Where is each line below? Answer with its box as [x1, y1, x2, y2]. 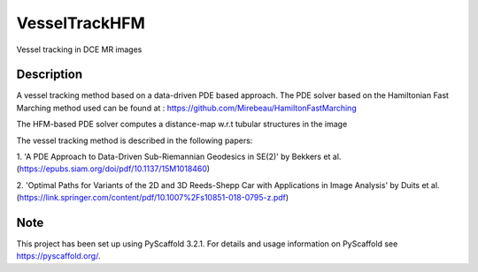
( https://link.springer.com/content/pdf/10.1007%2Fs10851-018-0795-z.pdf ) [16, 193, 289, 203]
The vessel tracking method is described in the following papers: [16, 135, 253, 146]
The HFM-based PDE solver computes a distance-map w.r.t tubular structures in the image [16, 119, 348, 130]
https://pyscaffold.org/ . [16, 251, 101, 261]
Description [16, 67, 83, 82]
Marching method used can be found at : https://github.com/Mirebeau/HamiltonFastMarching [16, 102, 358, 113]
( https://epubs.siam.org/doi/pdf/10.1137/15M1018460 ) [16, 163, 211, 174]
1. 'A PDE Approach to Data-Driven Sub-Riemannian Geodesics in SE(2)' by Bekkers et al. [16, 151, 342, 162]
